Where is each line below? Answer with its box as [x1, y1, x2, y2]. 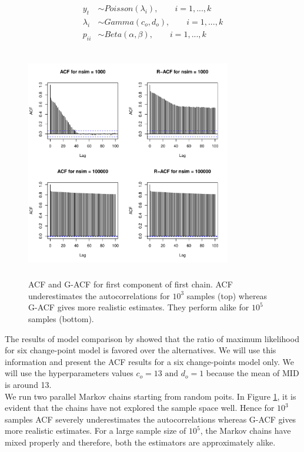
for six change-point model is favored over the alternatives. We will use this [5, 344, 276, 356]
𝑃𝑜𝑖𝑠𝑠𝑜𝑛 [104, 5, 133, 14]
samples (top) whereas [186, 289, 268, 302]
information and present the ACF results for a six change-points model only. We [5, 355, 294, 367]
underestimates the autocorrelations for [28, 289, 170, 302]
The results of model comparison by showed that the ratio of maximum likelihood [5, 332, 299, 344]
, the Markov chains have [200, 424, 291, 437]
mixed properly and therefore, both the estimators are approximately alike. [5, 436, 276, 448]
